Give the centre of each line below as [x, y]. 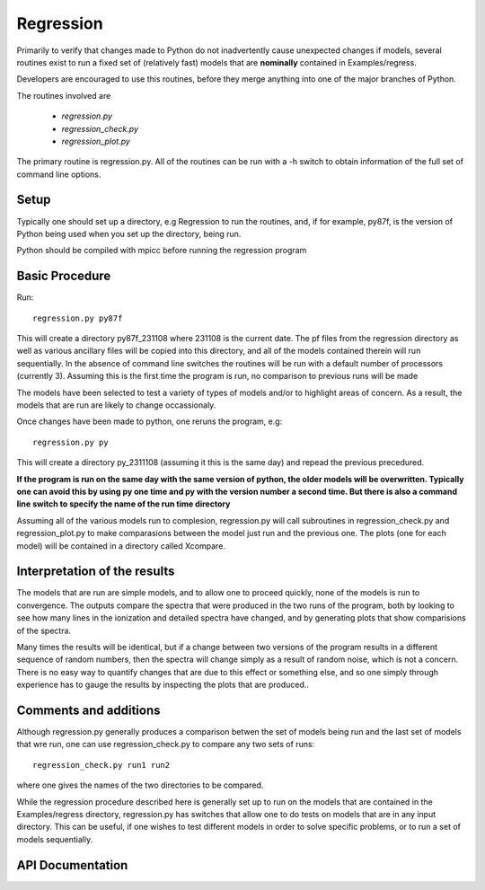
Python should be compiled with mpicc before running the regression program [162, 251]
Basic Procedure [64, 276]
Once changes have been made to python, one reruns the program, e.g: [150, 421]
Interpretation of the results [96, 572]
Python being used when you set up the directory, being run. [129, 234]
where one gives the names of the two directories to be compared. [140, 785]
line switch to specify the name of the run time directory [123, 504]
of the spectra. [44, 630]
